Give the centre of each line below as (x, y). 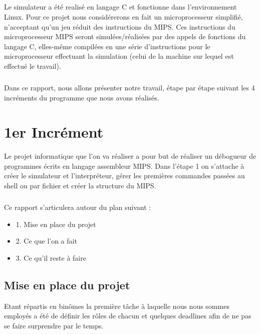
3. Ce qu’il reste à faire (51, 257)
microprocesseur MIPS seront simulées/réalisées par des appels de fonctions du (125, 36)
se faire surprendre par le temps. (54, 325)
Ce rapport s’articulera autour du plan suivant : (78, 207)
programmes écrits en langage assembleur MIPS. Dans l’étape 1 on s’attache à (124, 165)
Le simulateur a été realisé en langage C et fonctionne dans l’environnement (120, 7)
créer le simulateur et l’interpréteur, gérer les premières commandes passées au (124, 176)
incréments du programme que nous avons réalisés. (82, 97)
